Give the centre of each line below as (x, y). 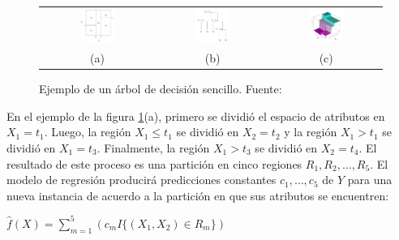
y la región (311, 132)
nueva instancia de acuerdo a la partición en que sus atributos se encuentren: (198, 195)
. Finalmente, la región (153, 147)
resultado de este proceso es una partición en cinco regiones (154, 163)
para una (370, 180)
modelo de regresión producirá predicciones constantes (142, 180)
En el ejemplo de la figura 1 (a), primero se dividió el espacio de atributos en (196, 116)
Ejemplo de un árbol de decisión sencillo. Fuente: (161, 89)
